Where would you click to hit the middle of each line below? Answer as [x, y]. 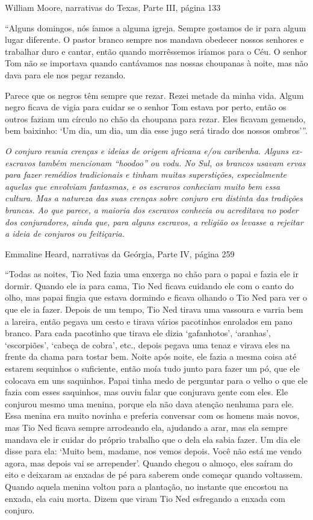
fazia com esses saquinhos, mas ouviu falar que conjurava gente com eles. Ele [147, 392]
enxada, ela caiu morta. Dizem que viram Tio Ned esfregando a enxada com [145, 498]
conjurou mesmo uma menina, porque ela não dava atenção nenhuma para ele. [150, 403]
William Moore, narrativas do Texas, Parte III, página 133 [113, 7]
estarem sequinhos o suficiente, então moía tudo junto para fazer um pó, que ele [152, 368]
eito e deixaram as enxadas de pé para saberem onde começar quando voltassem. [154, 475]
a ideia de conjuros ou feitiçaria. [65, 233]
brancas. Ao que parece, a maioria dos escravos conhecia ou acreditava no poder [152, 209]
